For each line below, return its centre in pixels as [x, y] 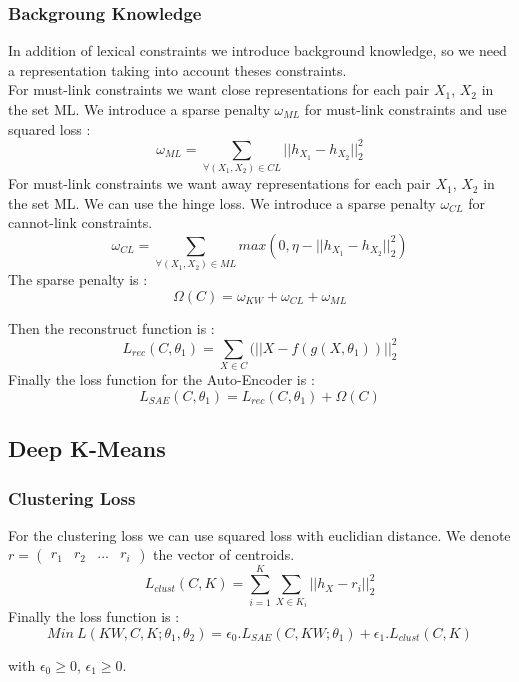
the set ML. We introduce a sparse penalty [139, 109]
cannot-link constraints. [80, 222]
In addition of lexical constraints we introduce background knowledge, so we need [257, 50]
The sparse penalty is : [78, 279]
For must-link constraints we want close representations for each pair [219, 89]
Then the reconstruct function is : [111, 327]
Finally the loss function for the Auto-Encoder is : [161, 379]
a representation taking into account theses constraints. [177, 69]
